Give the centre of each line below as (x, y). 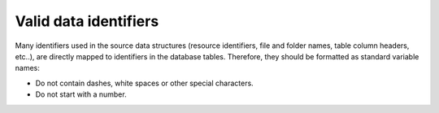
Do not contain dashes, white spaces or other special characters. (144, 83)
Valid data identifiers (87, 21)
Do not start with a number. (81, 94)
